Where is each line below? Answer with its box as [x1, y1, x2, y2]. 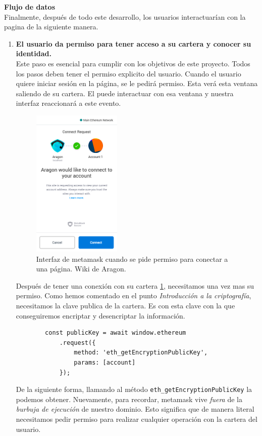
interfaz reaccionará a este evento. [16, 98, 121, 108]
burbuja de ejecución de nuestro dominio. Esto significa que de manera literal [16, 404, 254, 414]
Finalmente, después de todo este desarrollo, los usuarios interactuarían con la [4, 11, 246, 22]
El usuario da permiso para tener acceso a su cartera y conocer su [16, 38, 251, 49]
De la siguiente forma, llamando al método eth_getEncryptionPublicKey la [16, 384, 252, 394]
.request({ [59, 339, 96, 346]
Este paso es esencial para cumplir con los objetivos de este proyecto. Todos [16, 58, 250, 68]
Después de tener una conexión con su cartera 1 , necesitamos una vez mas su [16, 280, 254, 291]
